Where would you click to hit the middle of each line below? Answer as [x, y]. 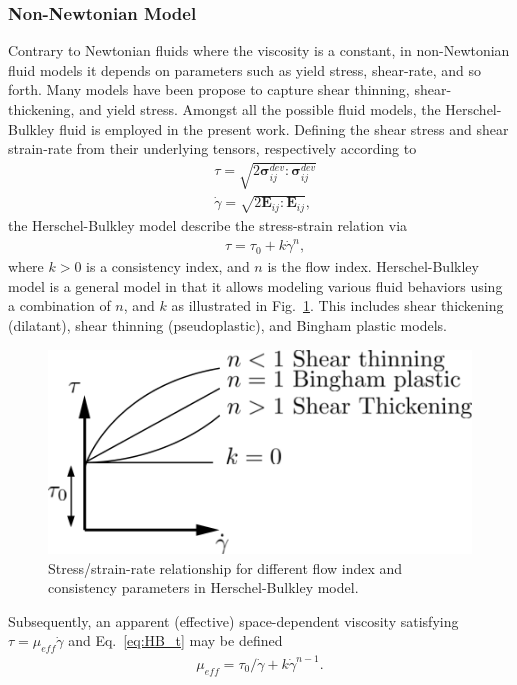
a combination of [59, 305]
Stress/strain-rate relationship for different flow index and [225, 567]
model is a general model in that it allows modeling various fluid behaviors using [255, 285]
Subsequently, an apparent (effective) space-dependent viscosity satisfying [233, 620]
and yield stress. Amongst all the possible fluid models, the [260, 109]
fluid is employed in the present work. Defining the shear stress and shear [284, 128]
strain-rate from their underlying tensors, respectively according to [212, 148]
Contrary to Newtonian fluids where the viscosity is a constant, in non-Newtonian [259, 50]
